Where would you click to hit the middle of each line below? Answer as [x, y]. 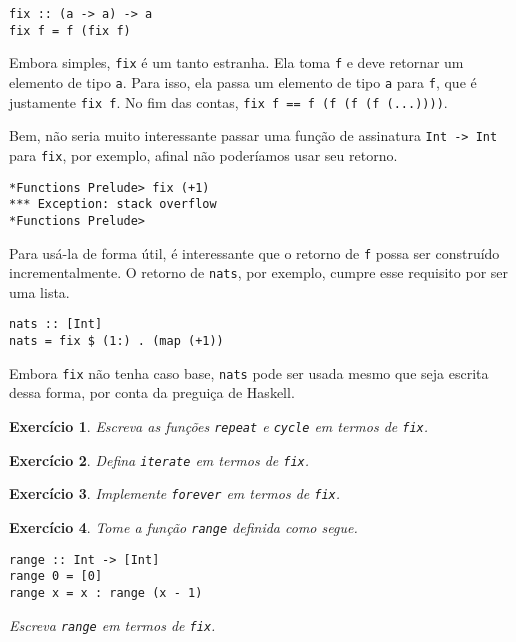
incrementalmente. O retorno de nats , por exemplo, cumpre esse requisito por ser [259, 272]
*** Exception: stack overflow [113, 204]
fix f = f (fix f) [70, 30]
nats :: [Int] [56, 324]
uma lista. [39, 291]
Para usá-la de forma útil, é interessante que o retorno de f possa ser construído [254, 252]
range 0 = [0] [56, 576]
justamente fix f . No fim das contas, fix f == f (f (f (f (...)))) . [228, 101]
